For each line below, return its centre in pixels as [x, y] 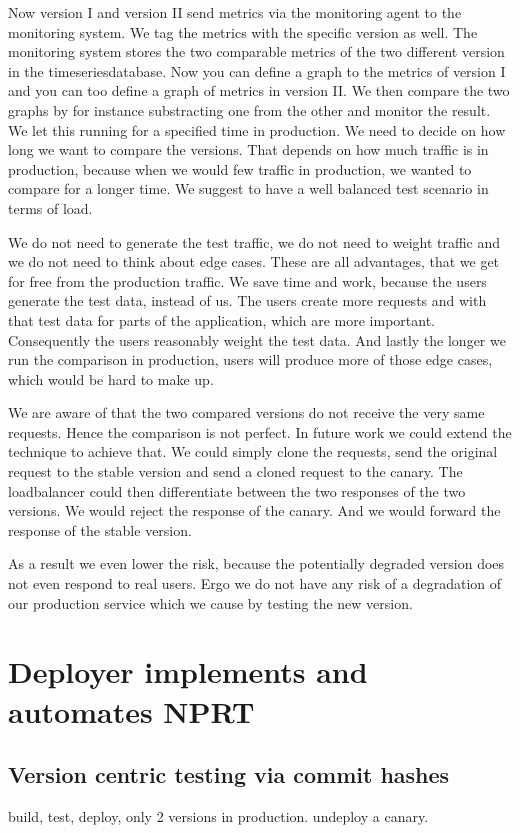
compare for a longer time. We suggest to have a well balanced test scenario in [248, 188]
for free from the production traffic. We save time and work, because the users [247, 280]
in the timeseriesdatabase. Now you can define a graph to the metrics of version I [257, 70]
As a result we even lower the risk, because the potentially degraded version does [256, 563]
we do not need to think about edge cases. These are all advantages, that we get [254, 261]
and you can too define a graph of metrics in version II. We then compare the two [259, 90]
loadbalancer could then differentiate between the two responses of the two [237, 490]
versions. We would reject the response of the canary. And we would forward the [254, 510]
